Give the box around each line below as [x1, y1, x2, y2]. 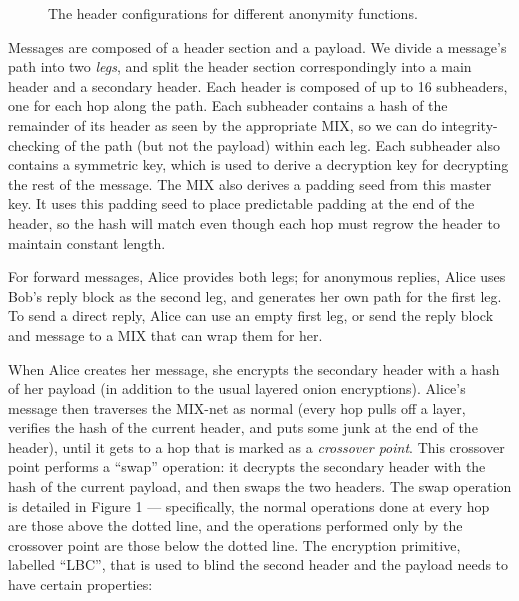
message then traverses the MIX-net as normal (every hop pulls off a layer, [8, 397, 466, 418]
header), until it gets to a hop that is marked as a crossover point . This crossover [8, 436, 505, 457]
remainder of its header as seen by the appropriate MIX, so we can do [8, 114, 437, 135]
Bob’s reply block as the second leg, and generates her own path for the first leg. [8, 285, 502, 306]
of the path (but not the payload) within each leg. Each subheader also [64, 134, 500, 155]
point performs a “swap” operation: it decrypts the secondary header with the [8, 456, 486, 477]
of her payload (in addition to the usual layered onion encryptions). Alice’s [8, 378, 466, 399]
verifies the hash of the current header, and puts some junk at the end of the [8, 417, 478, 438]
